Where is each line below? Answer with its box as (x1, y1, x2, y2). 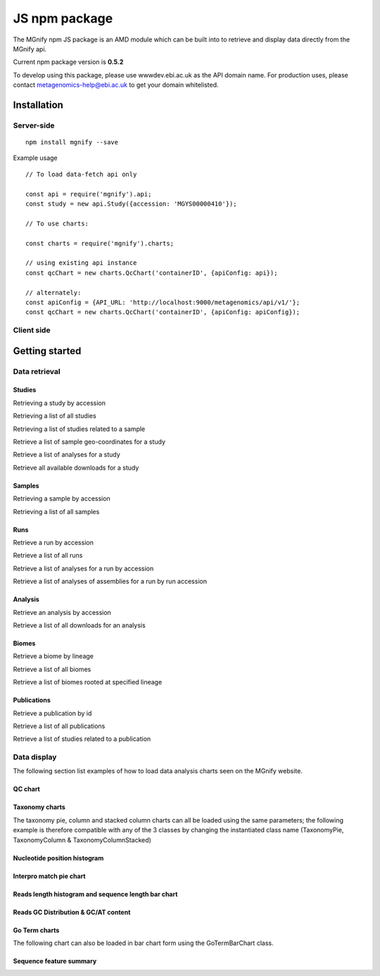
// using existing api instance (25, 259, 137, 267)
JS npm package (13, 11, 113, 26)
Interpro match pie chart (13, 872, 86, 880)
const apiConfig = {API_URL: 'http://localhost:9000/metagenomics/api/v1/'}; (25, 298, 300, 306)
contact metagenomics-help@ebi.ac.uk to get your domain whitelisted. (13, 81, 219, 89)
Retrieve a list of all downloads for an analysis (13, 620, 146, 630)
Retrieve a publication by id (13, 708, 92, 718)
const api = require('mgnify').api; (25, 190, 152, 198)
